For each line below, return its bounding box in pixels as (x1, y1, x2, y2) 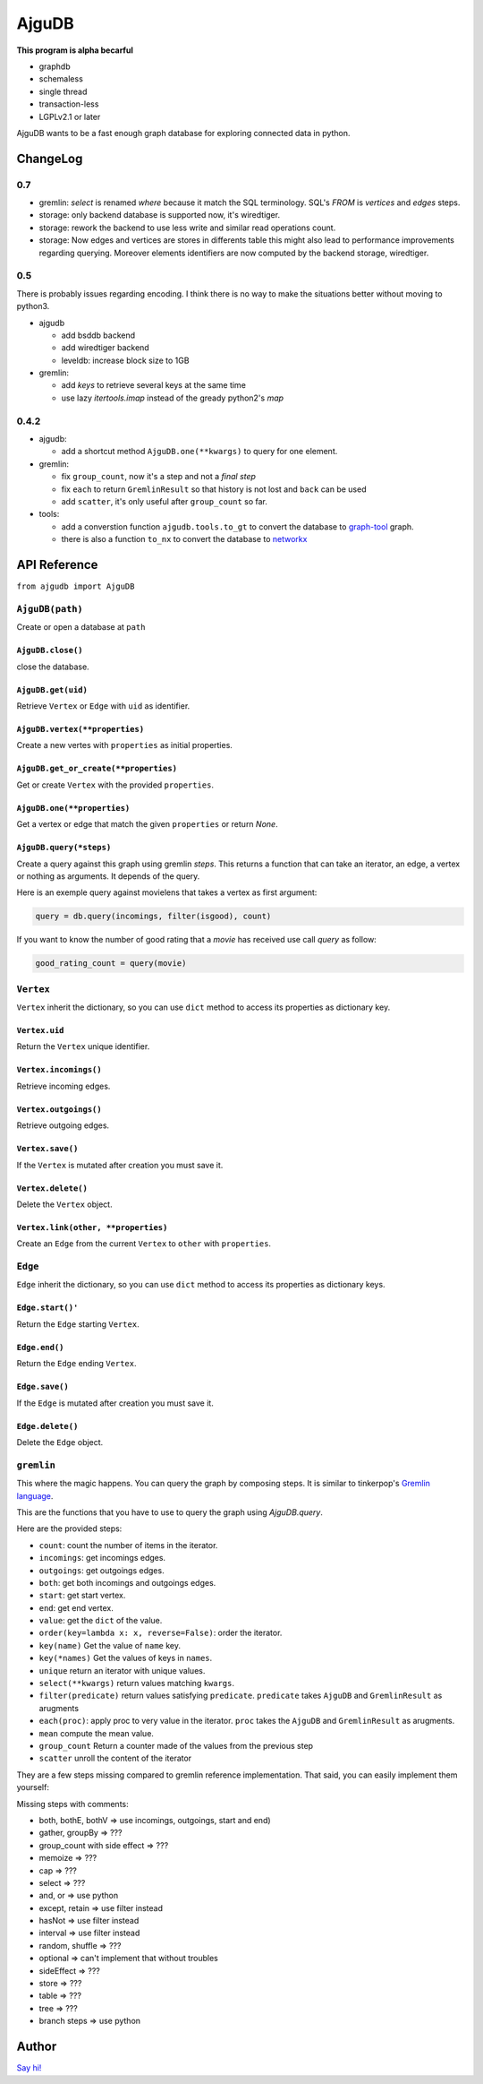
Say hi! (16, 2062, 42, 2073)
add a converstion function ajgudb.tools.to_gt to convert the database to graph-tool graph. (61, 521, 415, 532)
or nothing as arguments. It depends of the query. (16, 870, 200, 882)
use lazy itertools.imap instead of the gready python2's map (61, 392, 284, 403)
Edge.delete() (16, 1421, 79, 1431)
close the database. (16, 661, 89, 672)
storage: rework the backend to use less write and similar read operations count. (38, 222, 336, 233)
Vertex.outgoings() (16, 1104, 102, 1115)
